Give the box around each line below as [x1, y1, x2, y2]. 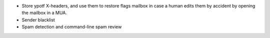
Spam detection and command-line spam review [21, 24, 122, 30]
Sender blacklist [21, 16, 55, 22]
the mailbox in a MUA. [21, 10, 67, 16]
